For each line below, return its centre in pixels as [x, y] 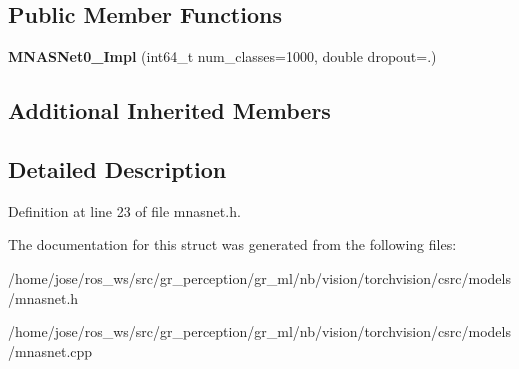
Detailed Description [117, 168]
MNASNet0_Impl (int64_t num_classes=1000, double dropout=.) [222, 56]
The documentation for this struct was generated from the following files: [232, 244]
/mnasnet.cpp [50, 350]
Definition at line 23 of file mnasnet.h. [124, 210]
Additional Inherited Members [169, 110]
